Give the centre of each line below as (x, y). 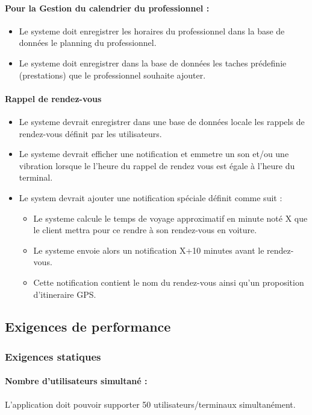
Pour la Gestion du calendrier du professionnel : (107, 8)
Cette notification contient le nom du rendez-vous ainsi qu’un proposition (169, 282)
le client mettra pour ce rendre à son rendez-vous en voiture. (145, 230)
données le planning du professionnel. (88, 43)
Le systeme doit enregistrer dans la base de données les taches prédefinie (153, 63)
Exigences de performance (88, 327)
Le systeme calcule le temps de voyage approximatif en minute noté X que (170, 218)
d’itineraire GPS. (65, 294)
